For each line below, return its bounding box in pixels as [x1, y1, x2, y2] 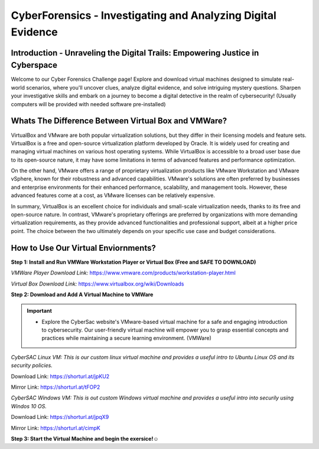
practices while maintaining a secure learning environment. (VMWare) [41, 335, 212, 342]
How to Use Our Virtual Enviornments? [11, 242, 156, 253]
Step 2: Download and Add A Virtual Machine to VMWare [11, 291, 154, 298]
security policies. [11, 362, 53, 369]
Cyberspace [11, 60, 57, 70]
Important [27, 307, 53, 314]
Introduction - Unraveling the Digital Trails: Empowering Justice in [11, 48, 259, 58]
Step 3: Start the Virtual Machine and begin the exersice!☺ [11, 435, 159, 442]
